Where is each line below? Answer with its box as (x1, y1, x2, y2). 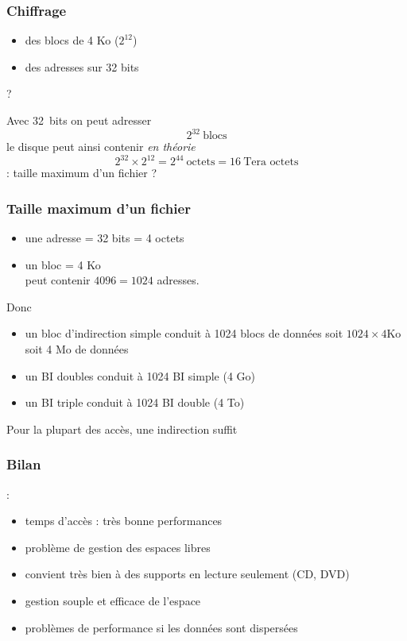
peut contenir (25, 272, 91, 288)
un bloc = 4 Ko (25, 256, 101, 272)
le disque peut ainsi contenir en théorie (6, 138, 196, 155)
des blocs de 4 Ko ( (25, 32, 119, 48)
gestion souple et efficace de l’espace (25, 592, 201, 608)
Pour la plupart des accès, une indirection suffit (6, 420, 238, 437)
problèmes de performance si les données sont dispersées (25, 619, 298, 635)
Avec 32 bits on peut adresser (6, 112, 152, 128)
